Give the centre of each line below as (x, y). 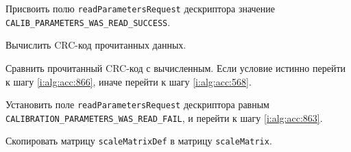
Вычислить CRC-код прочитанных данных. (96, 45)
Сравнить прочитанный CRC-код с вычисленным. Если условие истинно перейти (175, 67)
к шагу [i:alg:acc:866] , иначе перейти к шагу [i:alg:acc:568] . (129, 81)
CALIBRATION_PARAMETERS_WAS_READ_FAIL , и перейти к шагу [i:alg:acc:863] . (164, 117)
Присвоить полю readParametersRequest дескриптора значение (141, 8)
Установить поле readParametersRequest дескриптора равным (137, 104)
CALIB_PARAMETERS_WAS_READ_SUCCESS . (88, 22)
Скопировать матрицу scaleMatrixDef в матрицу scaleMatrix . (139, 141)
